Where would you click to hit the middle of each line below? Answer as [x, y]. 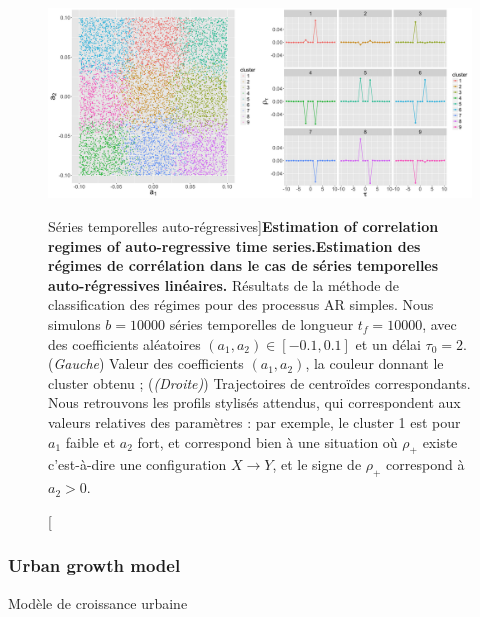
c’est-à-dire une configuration [137, 464]
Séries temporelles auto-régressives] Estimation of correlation [243, 226]
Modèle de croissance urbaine [98, 602]
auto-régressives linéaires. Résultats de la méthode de [224, 284]
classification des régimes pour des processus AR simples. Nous [241, 304]
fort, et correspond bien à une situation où [267, 441]
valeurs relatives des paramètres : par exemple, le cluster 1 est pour [254, 422]
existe [440, 441]
